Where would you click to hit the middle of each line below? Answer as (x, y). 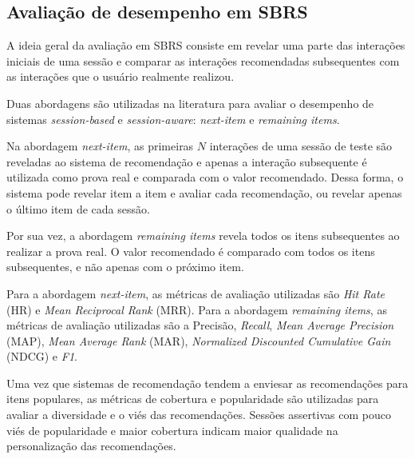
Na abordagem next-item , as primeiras (100, 146)
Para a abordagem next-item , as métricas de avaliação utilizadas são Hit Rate (196, 293)
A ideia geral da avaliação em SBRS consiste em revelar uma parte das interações (206, 45)
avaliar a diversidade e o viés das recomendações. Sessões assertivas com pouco (199, 415)
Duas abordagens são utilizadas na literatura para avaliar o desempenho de (190, 103)
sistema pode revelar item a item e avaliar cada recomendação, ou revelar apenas (204, 192)
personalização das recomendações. (91, 446)
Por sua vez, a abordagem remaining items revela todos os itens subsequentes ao (203, 235)
